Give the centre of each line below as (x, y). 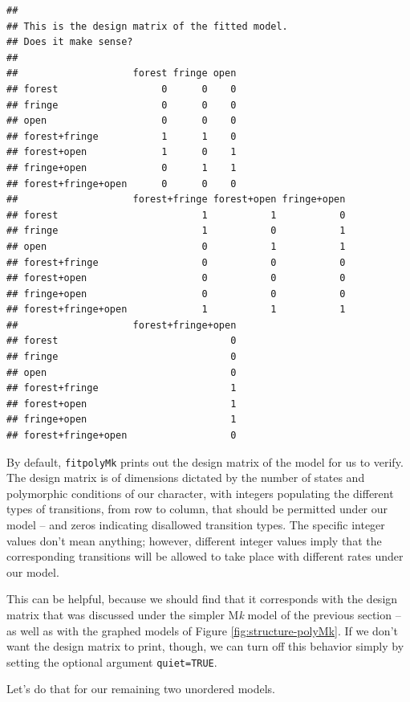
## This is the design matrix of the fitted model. (147, 26)
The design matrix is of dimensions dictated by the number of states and (186, 478)
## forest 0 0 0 (122, 89)
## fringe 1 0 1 (176, 231)
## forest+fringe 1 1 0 (122, 136)
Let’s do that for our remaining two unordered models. (141, 689)
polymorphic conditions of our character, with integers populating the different (200, 493)
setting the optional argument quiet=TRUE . (112, 661)
